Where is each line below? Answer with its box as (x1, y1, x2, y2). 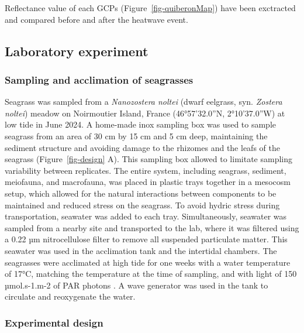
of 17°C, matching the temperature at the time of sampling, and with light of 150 (5, 267, 297, 280)
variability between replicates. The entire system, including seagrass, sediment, (5, 164, 286, 176)
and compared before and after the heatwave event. (5, 13, 188, 25)
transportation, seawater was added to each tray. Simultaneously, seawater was (5, 210, 287, 222)
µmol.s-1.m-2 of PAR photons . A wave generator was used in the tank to (5, 279, 268, 291)
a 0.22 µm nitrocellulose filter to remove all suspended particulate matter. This (5, 233, 288, 245)
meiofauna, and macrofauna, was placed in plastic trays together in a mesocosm (5, 176, 291, 188)
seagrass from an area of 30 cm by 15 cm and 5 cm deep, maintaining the (5, 129, 268, 142)
